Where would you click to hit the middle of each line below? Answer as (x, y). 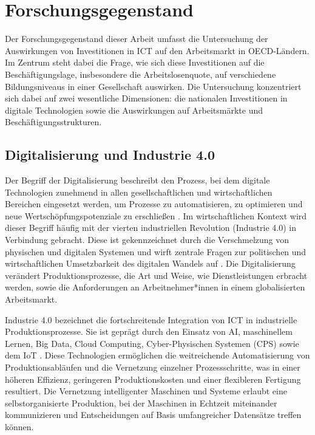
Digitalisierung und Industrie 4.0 (110, 155)
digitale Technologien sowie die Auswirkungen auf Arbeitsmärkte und (134, 110)
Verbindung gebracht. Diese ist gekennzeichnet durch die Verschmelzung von (147, 240)
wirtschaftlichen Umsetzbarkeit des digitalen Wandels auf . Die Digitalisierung (150, 263)
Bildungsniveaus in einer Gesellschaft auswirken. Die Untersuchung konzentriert (153, 86)
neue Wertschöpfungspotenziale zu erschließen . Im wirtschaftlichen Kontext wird (156, 215)
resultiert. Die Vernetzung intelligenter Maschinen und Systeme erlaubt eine (146, 391)
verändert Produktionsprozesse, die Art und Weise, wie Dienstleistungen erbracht (156, 275)
